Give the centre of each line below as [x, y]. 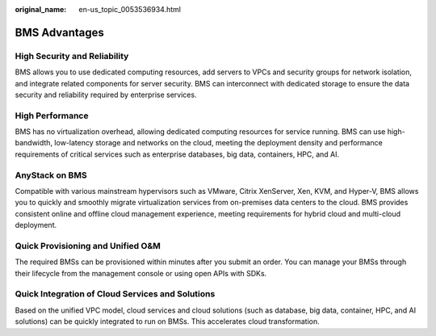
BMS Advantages [60, 32]
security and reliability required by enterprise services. [106, 94]
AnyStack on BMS [51, 175]
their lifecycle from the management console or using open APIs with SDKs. [141, 273]
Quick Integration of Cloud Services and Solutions [115, 294]
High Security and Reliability [72, 56]
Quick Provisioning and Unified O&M [88, 246]
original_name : [41, 9]
